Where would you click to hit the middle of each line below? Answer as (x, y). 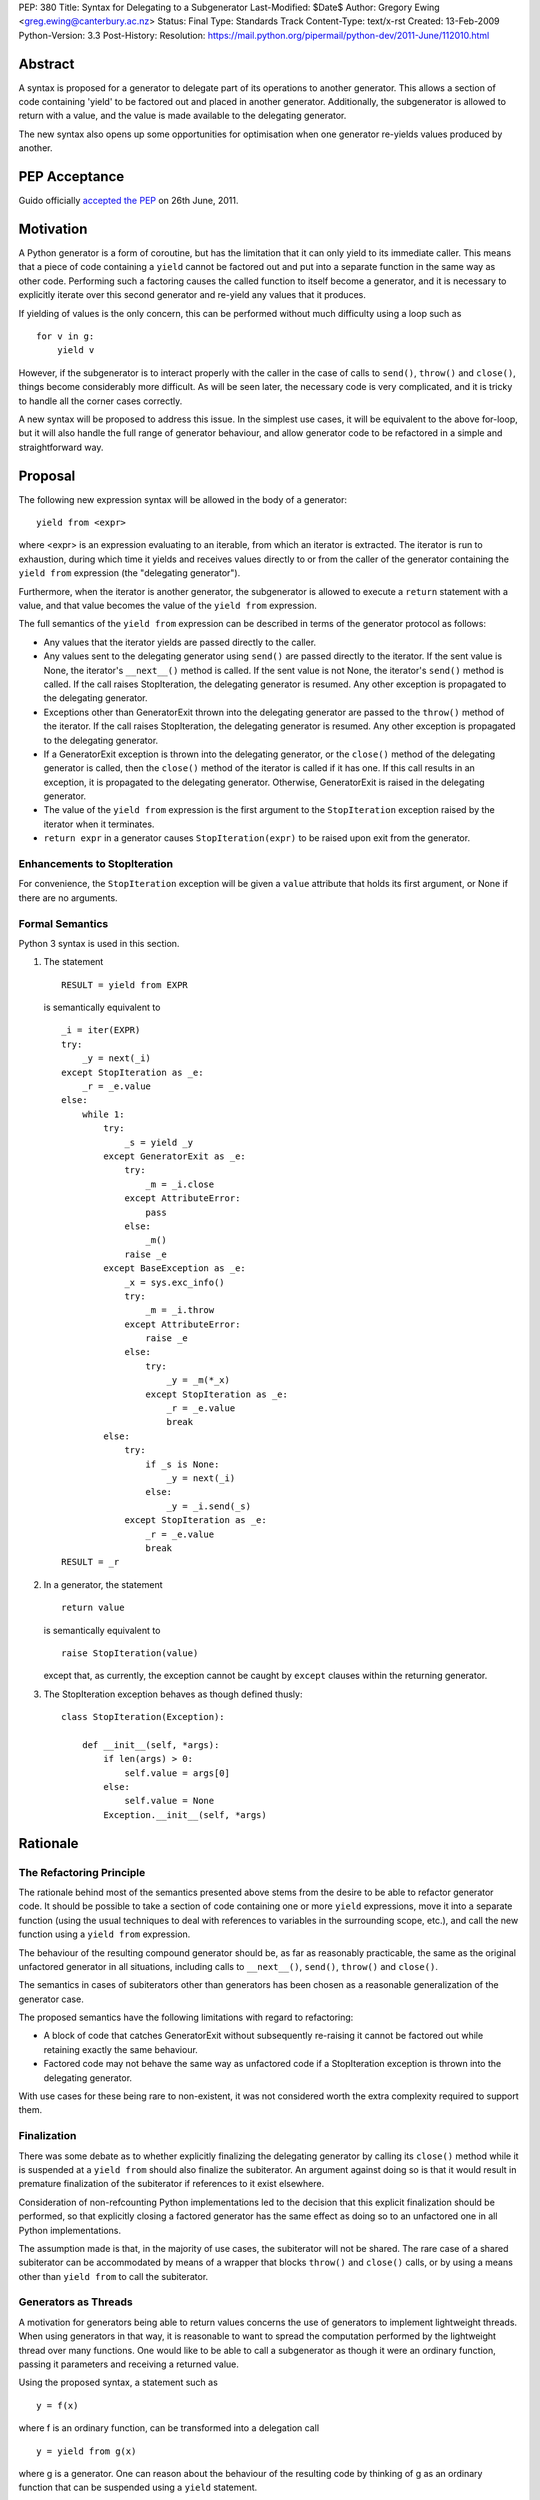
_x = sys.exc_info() (174, 1282)
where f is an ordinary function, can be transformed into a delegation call (169, 2428)
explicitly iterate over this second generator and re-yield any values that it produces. (192, 295)
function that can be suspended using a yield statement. (138, 2487)
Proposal (47, 475)
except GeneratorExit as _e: (175, 1156)
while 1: (103, 1114)
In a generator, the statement (103, 1584)
